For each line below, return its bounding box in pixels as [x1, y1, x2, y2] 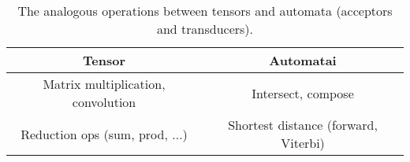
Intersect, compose [252, 83, 354, 102]
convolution [72, 93, 136, 111]
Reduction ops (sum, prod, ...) [20, 124, 188, 143]
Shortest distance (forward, [228, 116, 378, 134]
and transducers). [156, 20, 254, 38]
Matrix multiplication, [43, 75, 166, 93]
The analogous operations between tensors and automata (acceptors [17, 2, 393, 20]
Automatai [269, 51, 337, 69]
